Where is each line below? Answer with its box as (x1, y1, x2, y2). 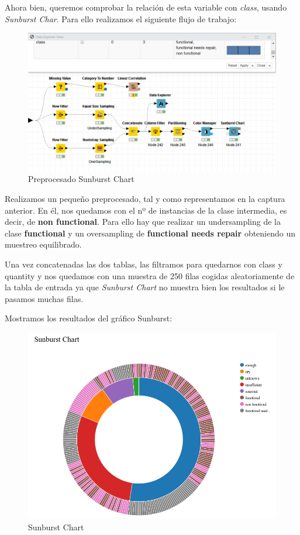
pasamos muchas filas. (5, 292, 84, 304)
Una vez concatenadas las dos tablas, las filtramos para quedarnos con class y (5, 258, 282, 270)
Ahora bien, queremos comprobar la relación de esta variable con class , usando (5, 1, 287, 13)
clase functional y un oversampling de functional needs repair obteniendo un (5, 227, 296, 239)
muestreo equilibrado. (5, 238, 82, 251)
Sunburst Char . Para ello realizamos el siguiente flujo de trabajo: (5, 12, 237, 25)
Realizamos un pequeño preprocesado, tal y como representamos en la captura (5, 192, 285, 204)
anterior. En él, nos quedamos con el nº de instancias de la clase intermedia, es (5, 204, 287, 216)
